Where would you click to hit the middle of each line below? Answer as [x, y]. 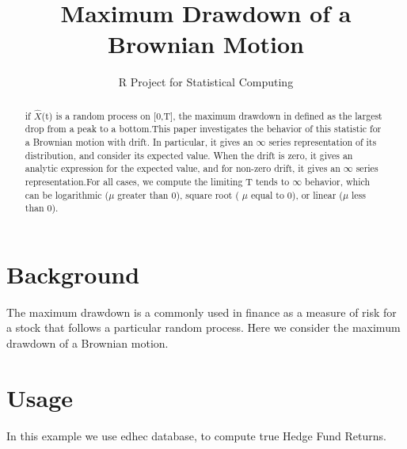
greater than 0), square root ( [178, 194]
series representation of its [323, 142]
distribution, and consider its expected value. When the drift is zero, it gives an [189, 155]
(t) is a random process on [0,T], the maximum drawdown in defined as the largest [212, 115]
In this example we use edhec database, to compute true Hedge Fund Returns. [196, 435]
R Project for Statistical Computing [206, 82]
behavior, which [338, 181]
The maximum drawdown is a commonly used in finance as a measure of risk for [202, 312]
